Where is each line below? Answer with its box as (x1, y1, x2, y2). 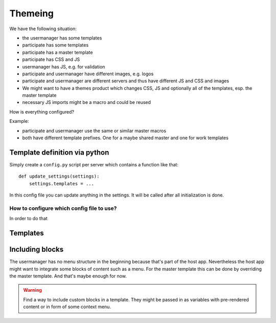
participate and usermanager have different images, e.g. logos (22, 71, 154, 77)
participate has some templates (22, 42, 89, 48)
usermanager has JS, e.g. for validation (22, 63, 105, 70)
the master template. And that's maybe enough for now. (9, 273, 127, 279)
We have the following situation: (9, 26, 77, 32)
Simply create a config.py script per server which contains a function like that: (9, 161, 179, 167)
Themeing (9, 8, 54, 19)
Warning (23, 287, 42, 293)
